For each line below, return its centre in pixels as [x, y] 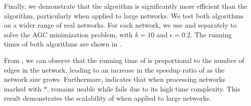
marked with [23, 88]
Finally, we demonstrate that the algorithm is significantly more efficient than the [126, 6]
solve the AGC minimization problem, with [68, 34]
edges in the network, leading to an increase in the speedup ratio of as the [114, 69]
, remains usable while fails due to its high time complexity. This [143, 88]
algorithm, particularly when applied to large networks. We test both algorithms [124, 15]
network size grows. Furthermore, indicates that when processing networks [115, 79]
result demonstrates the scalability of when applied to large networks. [108, 98]
